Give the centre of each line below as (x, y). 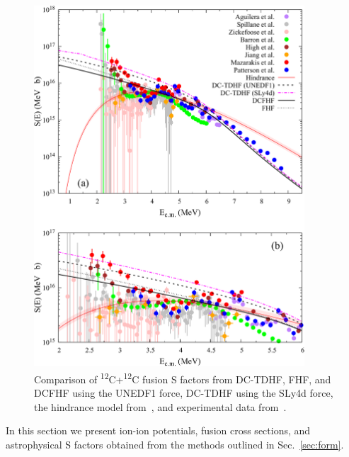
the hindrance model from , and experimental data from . (160, 406)
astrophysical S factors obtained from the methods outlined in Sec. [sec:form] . (175, 445)
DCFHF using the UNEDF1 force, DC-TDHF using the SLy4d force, (184, 393)
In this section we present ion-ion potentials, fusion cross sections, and (158, 430)
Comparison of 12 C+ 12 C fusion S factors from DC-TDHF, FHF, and (183, 378)
